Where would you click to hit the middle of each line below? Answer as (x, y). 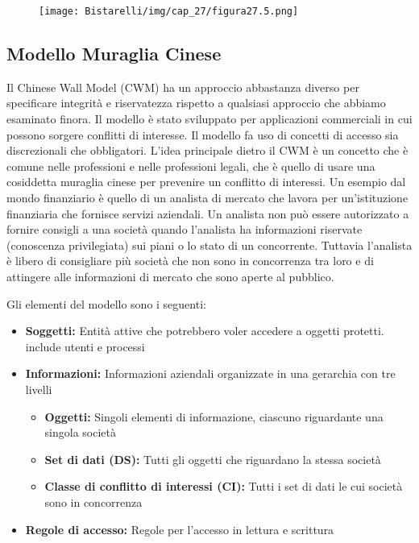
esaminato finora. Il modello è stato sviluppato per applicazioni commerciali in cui (209, 119)
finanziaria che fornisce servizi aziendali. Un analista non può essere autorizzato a (208, 213)
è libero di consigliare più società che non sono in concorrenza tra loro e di (190, 261)
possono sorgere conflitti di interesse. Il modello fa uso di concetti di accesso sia (203, 134)
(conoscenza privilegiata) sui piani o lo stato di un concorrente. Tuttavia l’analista (209, 245)
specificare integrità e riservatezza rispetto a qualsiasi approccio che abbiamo (196, 103)
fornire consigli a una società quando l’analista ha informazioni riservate (185, 229)
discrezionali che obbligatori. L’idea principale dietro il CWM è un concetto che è (207, 150)
